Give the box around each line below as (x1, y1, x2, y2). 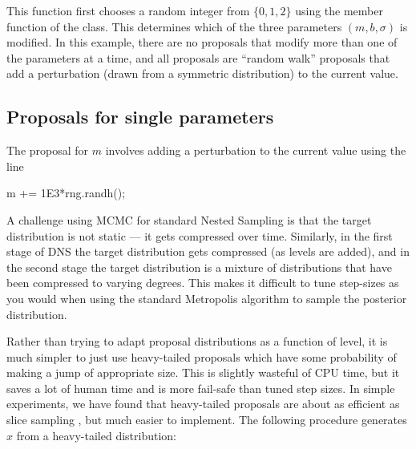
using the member (295, 2, 383, 18)
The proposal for (6, 142, 89, 159)
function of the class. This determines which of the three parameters (6, 18, 342, 34)
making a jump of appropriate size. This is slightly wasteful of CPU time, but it (6, 364, 400, 381)
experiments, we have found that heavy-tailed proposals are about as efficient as (6, 395, 400, 412)
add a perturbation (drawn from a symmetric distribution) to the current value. (6, 65, 398, 82)
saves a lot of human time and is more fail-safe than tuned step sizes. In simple (6, 379, 395, 396)
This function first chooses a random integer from (6, 2, 250, 18)
